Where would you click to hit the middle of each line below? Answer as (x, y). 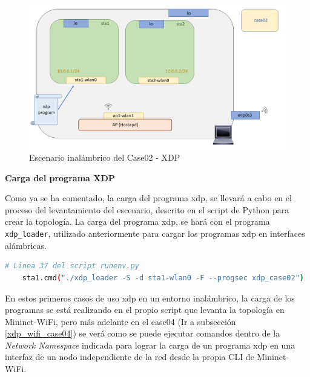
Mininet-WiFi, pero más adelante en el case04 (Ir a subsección (120, 321)
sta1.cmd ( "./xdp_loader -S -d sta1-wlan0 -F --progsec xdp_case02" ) (163, 278)
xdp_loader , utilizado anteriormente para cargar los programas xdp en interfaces (155, 234)
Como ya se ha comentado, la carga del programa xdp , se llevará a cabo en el (148, 198)
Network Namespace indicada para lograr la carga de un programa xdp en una (150, 345)
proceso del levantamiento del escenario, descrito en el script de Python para (147, 209)
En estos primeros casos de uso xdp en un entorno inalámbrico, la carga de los (150, 298)
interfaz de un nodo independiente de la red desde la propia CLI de (130, 357)
